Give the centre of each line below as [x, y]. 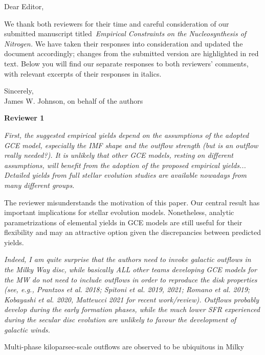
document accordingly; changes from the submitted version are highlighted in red [131, 53]
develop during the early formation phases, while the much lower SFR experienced [132, 309]
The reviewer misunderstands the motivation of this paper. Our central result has [132, 202]
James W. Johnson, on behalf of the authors [74, 100]
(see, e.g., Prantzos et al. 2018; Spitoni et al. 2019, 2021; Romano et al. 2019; [127, 289]
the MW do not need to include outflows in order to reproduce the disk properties [131, 279]
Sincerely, [19, 91]
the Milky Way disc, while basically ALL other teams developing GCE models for [130, 269]
